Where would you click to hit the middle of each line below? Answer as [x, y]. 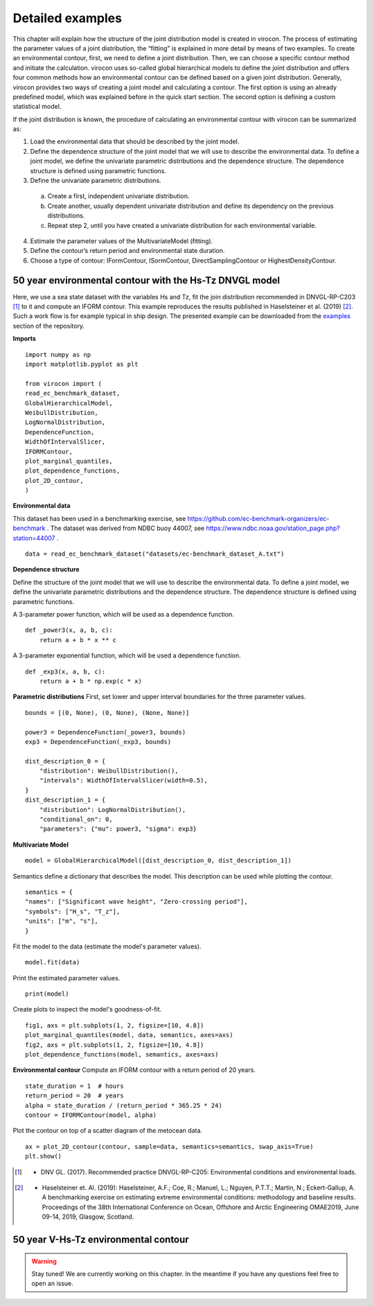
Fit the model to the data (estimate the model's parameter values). [107, 946]
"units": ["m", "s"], [62, 921]
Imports [24, 339]
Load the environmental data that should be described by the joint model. [135, 141]
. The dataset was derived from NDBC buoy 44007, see [126, 528]
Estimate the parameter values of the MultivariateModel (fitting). [122, 241]
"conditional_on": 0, [76, 820]
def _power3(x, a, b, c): [69, 630]
